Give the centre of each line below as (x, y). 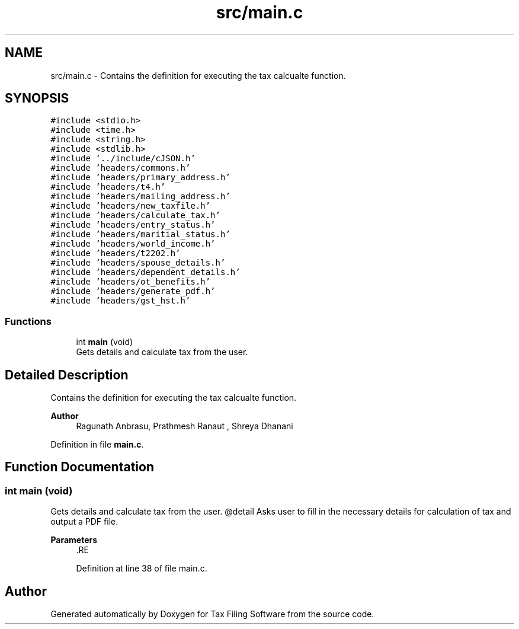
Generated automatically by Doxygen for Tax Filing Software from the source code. (212, 614)
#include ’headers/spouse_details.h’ (138, 263)
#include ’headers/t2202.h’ (116, 253)
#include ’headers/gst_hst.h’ (121, 301)
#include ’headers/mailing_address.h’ (140, 197)
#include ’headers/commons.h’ (121, 168)
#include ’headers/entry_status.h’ (133, 225)
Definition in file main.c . (97, 445)
